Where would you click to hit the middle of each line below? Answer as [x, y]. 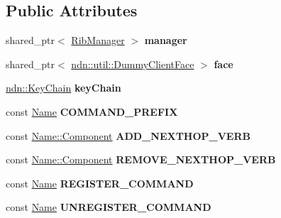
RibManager [98, 40]
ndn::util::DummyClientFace [133, 64]
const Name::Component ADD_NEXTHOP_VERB [128, 135]
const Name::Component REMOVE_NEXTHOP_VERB [141, 159]
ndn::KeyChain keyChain [64, 88]
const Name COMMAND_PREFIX [92, 111]
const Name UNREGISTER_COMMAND [109, 207]
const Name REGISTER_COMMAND [100, 183]
